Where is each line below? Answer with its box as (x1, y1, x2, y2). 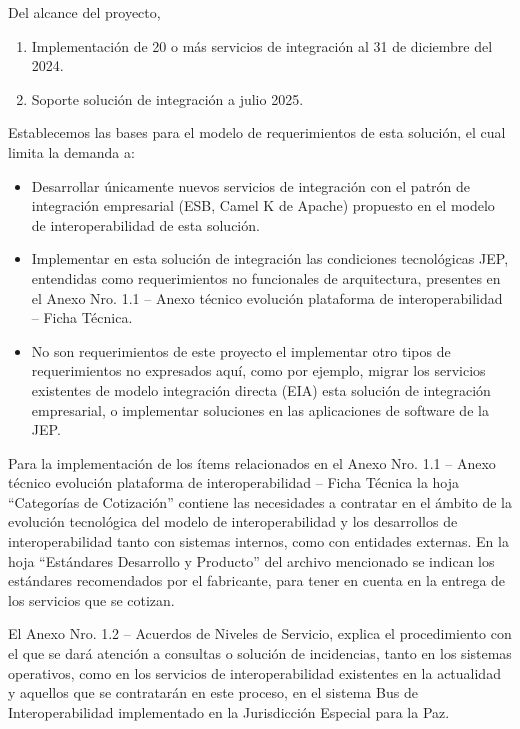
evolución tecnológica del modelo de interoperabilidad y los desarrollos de (8, 511, 458, 532)
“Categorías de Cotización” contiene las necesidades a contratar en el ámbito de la (8, 491, 512, 512)
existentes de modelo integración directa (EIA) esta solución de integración (31, 379, 491, 400)
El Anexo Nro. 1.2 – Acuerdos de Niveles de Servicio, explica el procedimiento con (8, 623, 512, 644)
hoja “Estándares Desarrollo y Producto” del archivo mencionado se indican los (8, 550, 495, 571)
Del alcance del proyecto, (8, 2, 161, 22)
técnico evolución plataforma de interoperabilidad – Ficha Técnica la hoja (8, 472, 460, 493)
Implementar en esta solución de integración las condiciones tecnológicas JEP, (31, 248, 509, 269)
